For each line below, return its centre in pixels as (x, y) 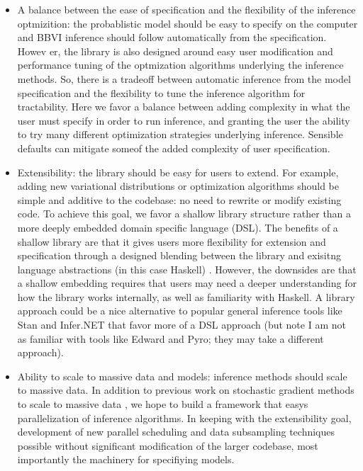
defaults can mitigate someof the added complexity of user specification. (174, 148)
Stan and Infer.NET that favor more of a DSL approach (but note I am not (181, 325)
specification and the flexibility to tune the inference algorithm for (161, 92)
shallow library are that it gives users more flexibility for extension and (172, 241)
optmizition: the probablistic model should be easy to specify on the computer (188, 23)
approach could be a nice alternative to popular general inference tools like (180, 311)
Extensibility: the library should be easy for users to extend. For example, (178, 172)
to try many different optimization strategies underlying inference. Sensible (180, 134)
